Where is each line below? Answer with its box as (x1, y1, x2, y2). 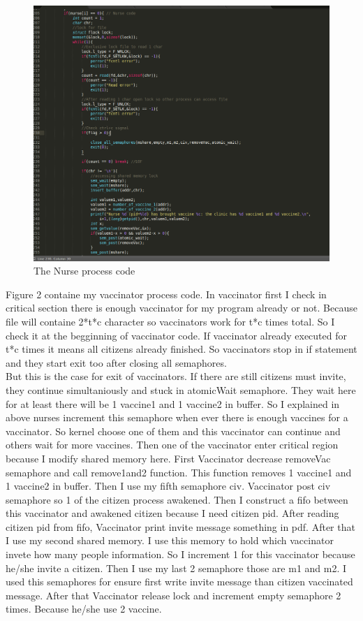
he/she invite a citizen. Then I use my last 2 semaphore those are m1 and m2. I (6, 560, 347, 575)
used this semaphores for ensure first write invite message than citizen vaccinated (6, 574, 353, 589)
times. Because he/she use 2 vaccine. (6, 601, 162, 616)
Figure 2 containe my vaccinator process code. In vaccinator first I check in (6, 286, 327, 301)
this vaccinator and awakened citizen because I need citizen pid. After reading (6, 506, 339, 520)
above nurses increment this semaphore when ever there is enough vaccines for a (6, 410, 348, 425)
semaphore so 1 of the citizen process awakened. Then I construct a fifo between (6, 492, 348, 506)
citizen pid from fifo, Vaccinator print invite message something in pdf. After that (6, 519, 355, 534)
